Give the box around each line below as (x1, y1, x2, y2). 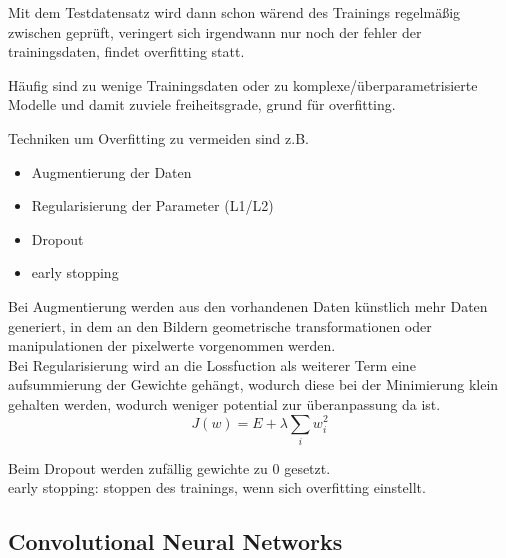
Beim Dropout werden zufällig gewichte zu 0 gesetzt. (8, 457, 331, 478)
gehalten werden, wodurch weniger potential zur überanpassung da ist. (8, 393, 441, 414)
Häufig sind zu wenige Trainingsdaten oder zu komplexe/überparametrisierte (8, 74, 478, 95)
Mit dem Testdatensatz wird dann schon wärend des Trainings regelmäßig (8, 2, 461, 22)
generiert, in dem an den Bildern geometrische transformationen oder (8, 315, 432, 336)
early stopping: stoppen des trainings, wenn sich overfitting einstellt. (8, 477, 426, 498)
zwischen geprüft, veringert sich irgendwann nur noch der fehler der (8, 21, 422, 42)
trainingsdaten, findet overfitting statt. (8, 41, 245, 62)
